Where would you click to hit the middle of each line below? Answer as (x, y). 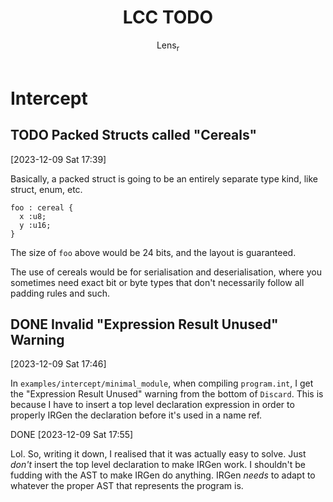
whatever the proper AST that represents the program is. (127, 486)
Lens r (168, 46)
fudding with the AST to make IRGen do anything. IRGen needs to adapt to (163, 475)
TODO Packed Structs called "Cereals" (134, 135)
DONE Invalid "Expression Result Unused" (144, 324)
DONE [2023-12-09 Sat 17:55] (72, 435)
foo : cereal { (42, 207)
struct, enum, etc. (46, 189)
